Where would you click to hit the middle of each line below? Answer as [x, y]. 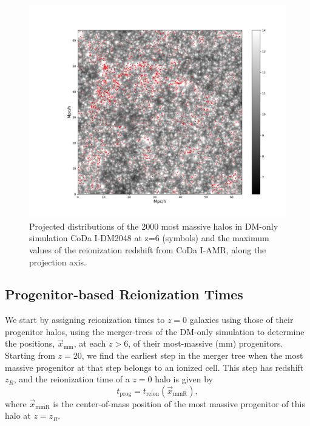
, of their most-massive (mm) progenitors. [206, 343]
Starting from [30, 355]
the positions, [30, 343]
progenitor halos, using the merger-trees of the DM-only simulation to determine [155, 331]
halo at [18, 415]
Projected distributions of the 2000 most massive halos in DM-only [154, 226]
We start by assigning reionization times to [85, 320]
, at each [90, 343]
